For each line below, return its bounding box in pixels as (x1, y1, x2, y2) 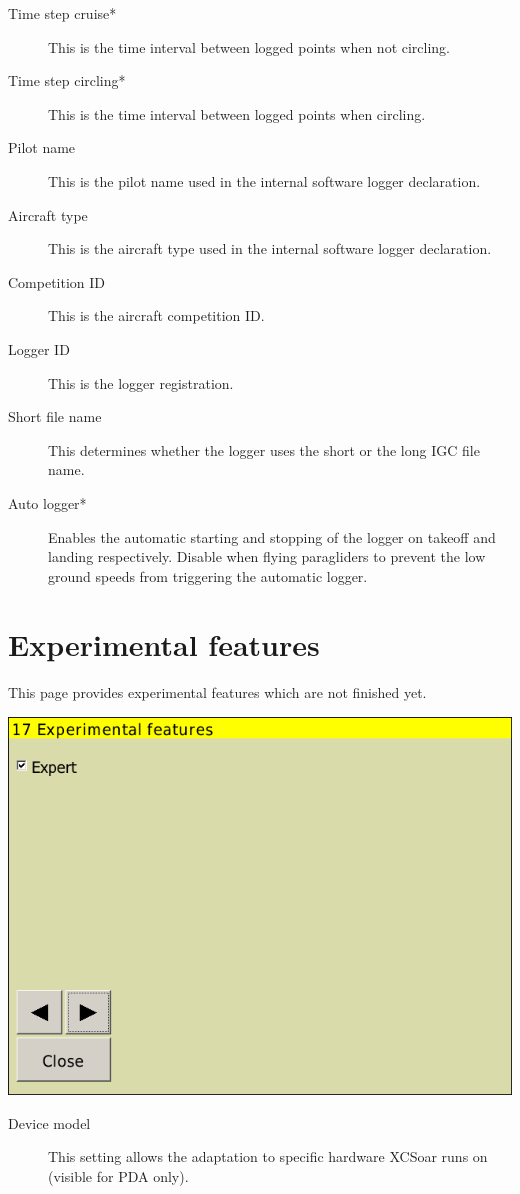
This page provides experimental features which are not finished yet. (8, 682, 427, 703)
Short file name (8, 406, 102, 427)
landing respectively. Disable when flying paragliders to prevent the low (48, 546, 486, 567)
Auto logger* (8, 492, 87, 513)
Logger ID (8, 338, 70, 359)
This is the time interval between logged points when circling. (48, 103, 426, 124)
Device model (8, 1112, 91, 1133)
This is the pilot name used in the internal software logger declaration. (48, 170, 481, 191)
